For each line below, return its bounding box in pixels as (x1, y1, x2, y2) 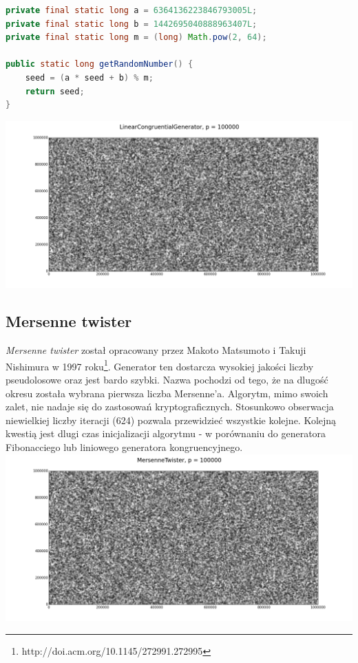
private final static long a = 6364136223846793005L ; (6, 6, 257, 15)
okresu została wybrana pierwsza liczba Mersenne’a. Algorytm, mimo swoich (6, 386, 328, 400)
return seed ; (25, 86, 85, 96)
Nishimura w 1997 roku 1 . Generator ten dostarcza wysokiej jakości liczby (6, 357, 314, 373)
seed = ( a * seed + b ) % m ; (25, 72, 154, 83)
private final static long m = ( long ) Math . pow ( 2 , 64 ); (6, 32, 267, 43)
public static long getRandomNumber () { (6, 59, 193, 70)
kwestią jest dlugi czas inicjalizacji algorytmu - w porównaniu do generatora (6, 426, 326, 441)
